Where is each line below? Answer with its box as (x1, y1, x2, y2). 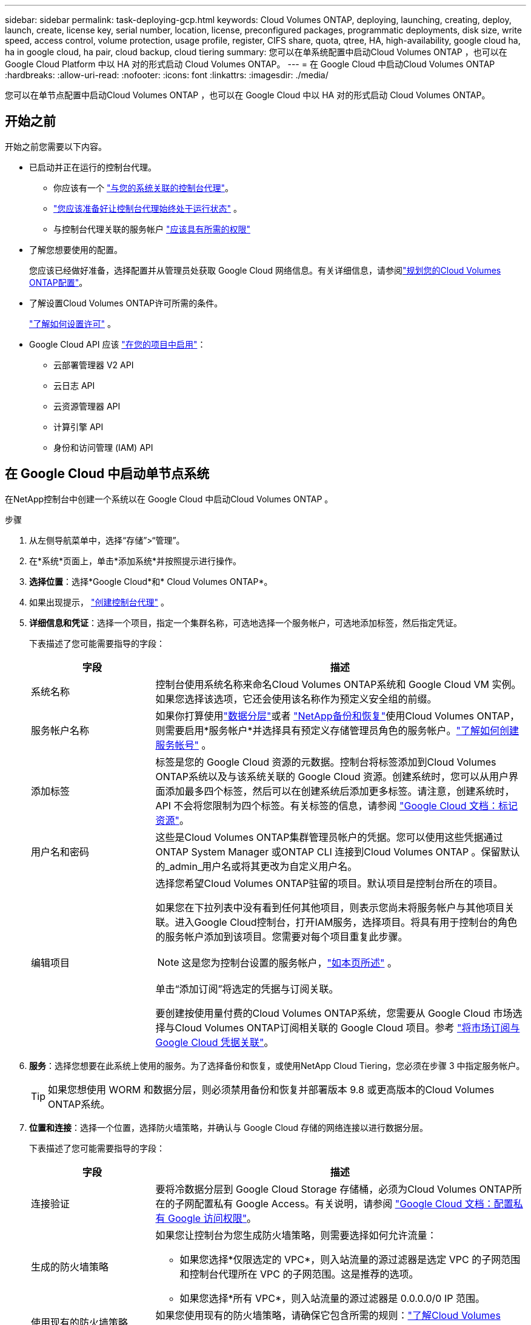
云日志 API (53, 380, 95, 391)
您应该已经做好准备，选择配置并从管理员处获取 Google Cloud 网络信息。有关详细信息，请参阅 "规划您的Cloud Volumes (29, 265, 501, 275)
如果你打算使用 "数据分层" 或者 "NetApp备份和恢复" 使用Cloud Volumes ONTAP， (155, 709, 520, 722)
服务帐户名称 (31, 724, 90, 737)
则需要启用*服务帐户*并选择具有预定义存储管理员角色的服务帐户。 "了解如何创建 (155, 724, 519, 737)
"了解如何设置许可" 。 (29, 318, 116, 329)
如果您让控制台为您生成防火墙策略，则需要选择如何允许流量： (155, 1229, 437, 1241)
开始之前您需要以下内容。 (5, 141, 107, 152)
